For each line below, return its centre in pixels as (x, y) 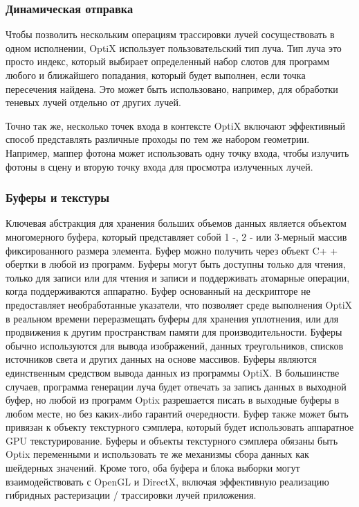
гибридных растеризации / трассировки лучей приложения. (131, 495)
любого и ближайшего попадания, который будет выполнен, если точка (156, 75)
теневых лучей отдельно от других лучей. (93, 102)
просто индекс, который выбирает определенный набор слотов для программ (168, 61)
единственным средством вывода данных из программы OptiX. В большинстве (173, 372)
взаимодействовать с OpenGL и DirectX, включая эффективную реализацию (167, 481)
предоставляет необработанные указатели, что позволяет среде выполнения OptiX (179, 304)
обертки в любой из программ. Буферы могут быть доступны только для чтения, (176, 264)
